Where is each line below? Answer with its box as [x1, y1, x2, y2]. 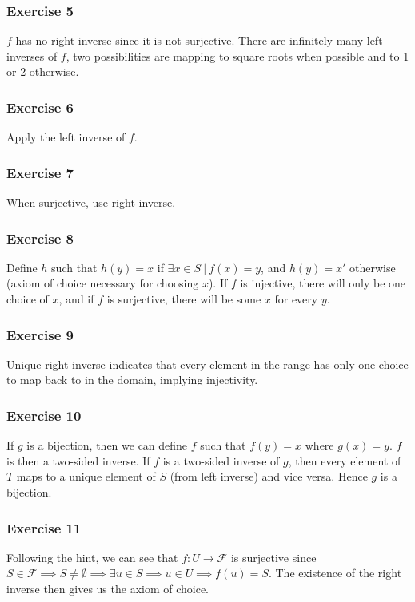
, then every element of [288, 452, 401, 469]
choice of [6, 291, 49, 307]
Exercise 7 [6, 162, 74, 182]
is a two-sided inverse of [162, 452, 280, 469]
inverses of [6, 47, 58, 64]
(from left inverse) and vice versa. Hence [170, 468, 368, 485]
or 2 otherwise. [6, 63, 79, 80]
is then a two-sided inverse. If [6, 452, 150, 469]
